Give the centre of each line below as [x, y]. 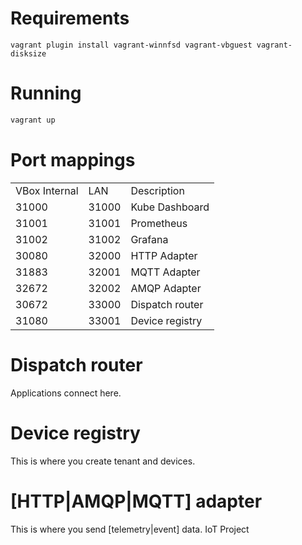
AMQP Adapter [166, 288]
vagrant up [33, 120]
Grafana [149, 239]
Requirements [70, 18]
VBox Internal [47, 190]
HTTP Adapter [164, 255]
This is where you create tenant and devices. [103, 461]
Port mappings [73, 159]
